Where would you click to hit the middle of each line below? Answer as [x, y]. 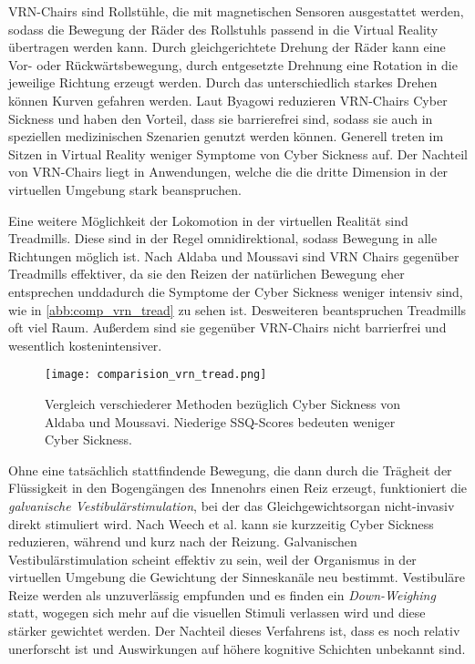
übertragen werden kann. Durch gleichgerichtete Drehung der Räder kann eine [227, 47]
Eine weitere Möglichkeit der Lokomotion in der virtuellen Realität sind [208, 220]
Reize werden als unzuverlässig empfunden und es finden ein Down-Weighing [222, 594]
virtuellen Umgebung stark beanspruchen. [125, 189]
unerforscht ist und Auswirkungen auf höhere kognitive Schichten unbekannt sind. [237, 648]
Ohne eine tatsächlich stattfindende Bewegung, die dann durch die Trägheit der [230, 470]
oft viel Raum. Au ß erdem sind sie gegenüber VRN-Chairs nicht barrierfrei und [227, 327]
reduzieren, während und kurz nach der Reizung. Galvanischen [183, 541]
